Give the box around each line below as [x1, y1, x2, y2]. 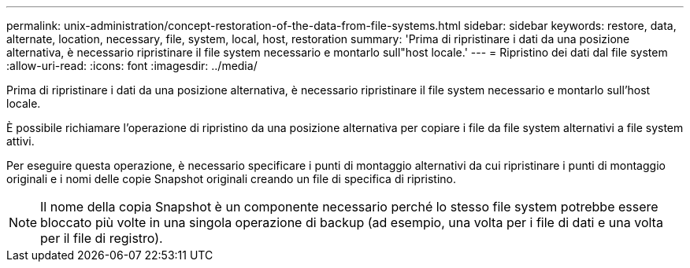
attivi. [6, 134, 35, 148]
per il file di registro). [40, 230, 163, 246]
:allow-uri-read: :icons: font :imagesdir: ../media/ [6, 59, 258, 72]
